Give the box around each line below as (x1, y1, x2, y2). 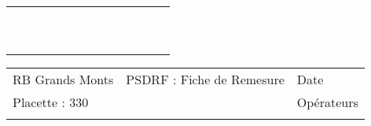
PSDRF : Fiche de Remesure (126, 70, 285, 88)
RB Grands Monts (13, 70, 114, 88)
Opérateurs (296, 93, 358, 111)
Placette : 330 (13, 93, 89, 111)
